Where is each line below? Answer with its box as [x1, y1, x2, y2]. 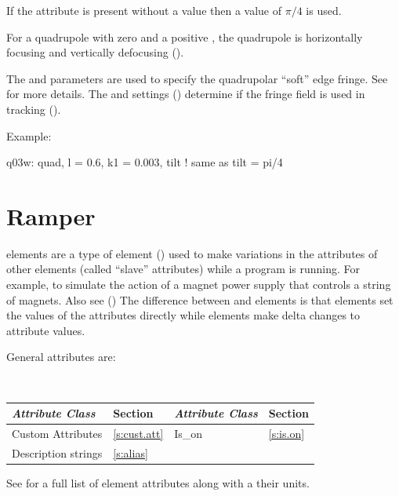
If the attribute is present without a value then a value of [6, 2, 282, 18]
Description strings [12, 444, 103, 461]
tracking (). [6, 100, 61, 117]
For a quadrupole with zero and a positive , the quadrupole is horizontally [6, 28, 363, 45]
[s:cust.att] [113, 425, 164, 442]
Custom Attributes [12, 425, 103, 442]
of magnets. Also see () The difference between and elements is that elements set [6, 291, 394, 308]
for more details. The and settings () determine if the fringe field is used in [6, 86, 365, 102]
